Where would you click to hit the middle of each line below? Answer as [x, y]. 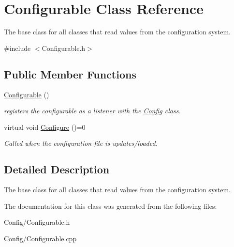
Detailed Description [57, 169]
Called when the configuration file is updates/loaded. [81, 143]
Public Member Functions [70, 74]
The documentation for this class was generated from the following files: [110, 206]
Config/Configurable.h [37, 222]
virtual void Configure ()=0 [45, 127]
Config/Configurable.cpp [40, 238]
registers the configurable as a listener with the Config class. [92, 111]
